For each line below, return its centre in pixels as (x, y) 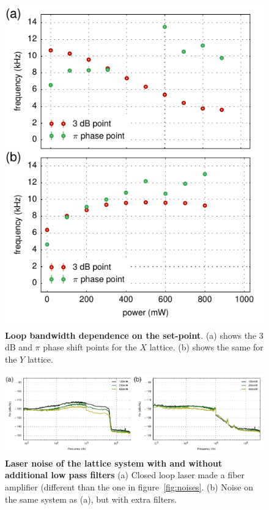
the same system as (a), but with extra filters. (91, 499)
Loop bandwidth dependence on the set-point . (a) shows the (131, 335)
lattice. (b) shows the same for (206, 347)
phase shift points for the (90, 347)
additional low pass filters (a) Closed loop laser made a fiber (125, 475)
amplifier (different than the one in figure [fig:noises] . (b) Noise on (129, 487)
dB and (19, 347)
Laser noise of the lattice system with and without (114, 463)
